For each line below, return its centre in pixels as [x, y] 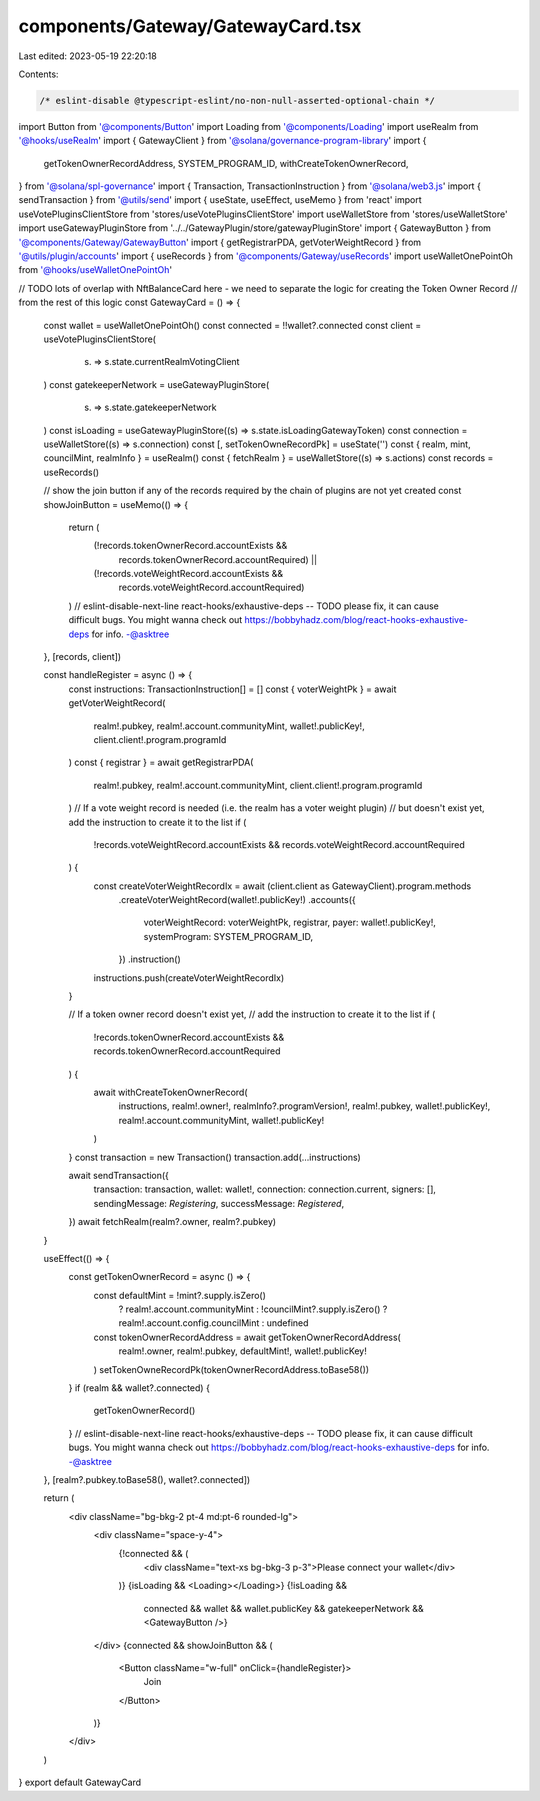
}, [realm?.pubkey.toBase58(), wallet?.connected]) [147, 1479]
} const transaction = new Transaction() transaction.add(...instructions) [215, 1157]
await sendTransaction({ [119, 1175]
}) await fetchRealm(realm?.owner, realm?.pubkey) [172, 1222]
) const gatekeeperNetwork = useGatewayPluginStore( [156, 384]
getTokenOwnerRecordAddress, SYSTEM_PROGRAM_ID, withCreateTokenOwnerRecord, [226, 163]
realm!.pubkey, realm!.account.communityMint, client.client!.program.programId [258, 785]
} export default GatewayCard [80, 1782]
